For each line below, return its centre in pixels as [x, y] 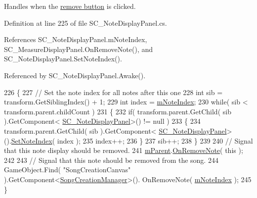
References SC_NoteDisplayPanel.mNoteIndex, [76, 39]
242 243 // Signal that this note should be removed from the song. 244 [111, 160]
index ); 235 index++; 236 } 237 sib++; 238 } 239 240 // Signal [155, 140]
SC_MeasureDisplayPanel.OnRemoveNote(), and [79, 49]
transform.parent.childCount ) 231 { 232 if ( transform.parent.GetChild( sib [118, 111]
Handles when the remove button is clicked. [70, 6]
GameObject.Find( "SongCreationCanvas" [67, 170]
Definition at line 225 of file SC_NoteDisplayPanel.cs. [86, 23]
